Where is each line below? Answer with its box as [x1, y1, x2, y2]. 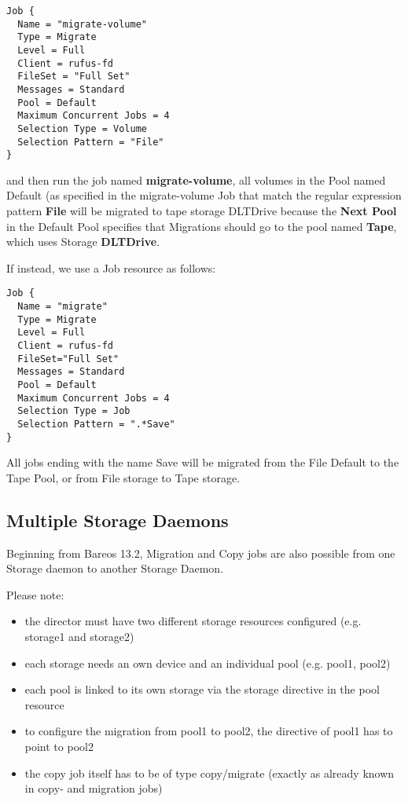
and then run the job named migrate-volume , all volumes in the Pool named [6, 171, 386, 188]
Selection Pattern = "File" [17, 136, 164, 148]
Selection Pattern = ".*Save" [17, 419, 175, 430]
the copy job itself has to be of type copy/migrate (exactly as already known [24, 764, 395, 781]
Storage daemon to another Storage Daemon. [6, 560, 224, 577]
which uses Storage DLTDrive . [6, 233, 160, 250]
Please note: [6, 586, 64, 602]
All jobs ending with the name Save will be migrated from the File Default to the [6, 454, 399, 471]
